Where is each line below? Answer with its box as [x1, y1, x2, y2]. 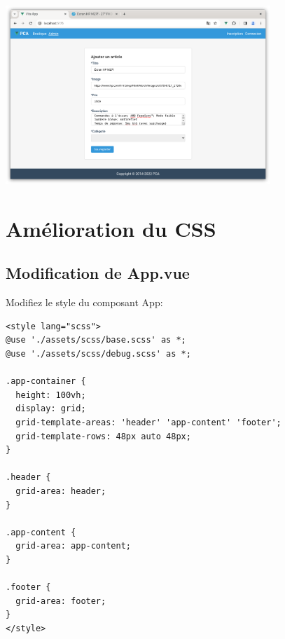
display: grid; [15, 404, 86, 414]
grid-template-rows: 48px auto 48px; [15, 431, 191, 441]
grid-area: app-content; [15, 541, 131, 551]
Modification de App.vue [6, 262, 190, 284]
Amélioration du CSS [6, 214, 216, 242]
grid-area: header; [15, 486, 106, 496]
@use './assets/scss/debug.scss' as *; [6, 348, 191, 359]
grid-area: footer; [15, 596, 106, 606]
